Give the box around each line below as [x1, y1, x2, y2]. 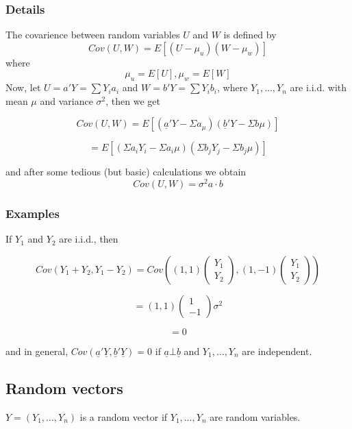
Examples [5, 204, 60, 221]
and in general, [5, 343, 68, 358]
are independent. [242, 343, 312, 358]
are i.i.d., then [59, 232, 118, 246]
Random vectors [5, 377, 123, 398]
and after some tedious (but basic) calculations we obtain [5, 164, 247, 179]
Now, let [5, 80, 41, 95]
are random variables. [210, 409, 301, 424]
